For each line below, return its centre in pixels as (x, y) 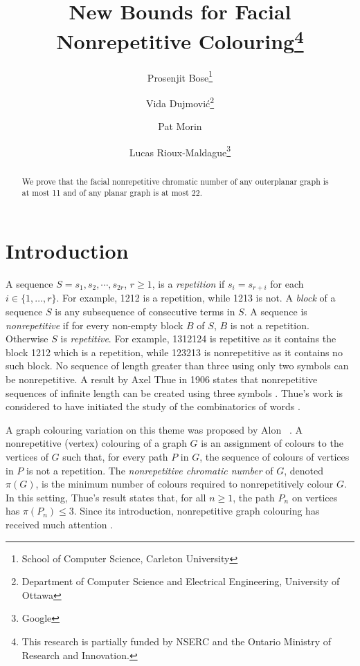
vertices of (27, 457)
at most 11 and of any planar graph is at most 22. (112, 193)
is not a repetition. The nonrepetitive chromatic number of (150, 470)
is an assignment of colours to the (272, 443)
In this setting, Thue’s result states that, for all (106, 497)
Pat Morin (180, 126)
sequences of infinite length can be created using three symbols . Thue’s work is (174, 392)
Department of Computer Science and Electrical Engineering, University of (181, 581)
